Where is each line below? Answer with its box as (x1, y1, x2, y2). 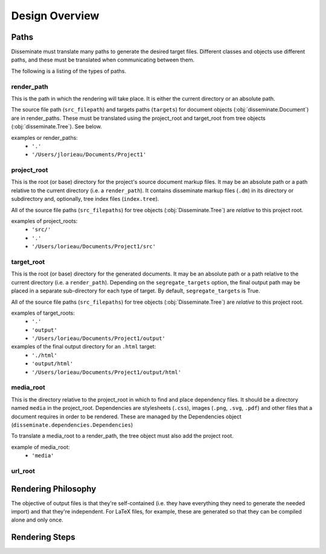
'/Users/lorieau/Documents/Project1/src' (31, 243, 156, 250)
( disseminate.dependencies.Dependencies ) (11, 421, 133, 428)
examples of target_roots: (11, 309, 75, 316)
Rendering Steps (11, 532, 75, 543)
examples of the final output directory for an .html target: (11, 343, 156, 350)
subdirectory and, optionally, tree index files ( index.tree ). (11, 195, 159, 203)
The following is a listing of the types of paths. (11, 67, 127, 75)
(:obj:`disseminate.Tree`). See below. (11, 123, 103, 130)
